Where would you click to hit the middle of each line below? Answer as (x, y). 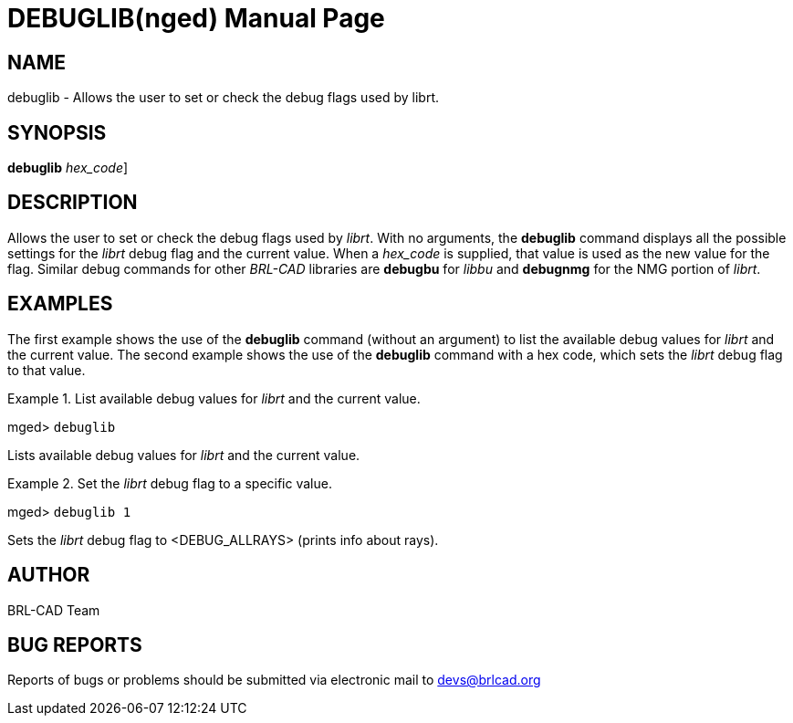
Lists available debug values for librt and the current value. (184, 455)
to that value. (47, 370)
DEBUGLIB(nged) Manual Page (196, 18)
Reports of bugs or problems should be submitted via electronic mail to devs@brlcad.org (274, 680)
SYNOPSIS (57, 132)
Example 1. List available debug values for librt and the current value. (214, 398)
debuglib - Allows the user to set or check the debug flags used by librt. (224, 98)
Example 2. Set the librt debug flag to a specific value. (170, 483)
